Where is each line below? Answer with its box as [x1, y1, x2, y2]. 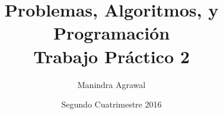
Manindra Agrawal [77, 78, 146, 90]
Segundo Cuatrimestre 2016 [61, 98, 162, 110]
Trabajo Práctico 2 [33, 44, 190, 68]
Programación [53, 21, 170, 45]
